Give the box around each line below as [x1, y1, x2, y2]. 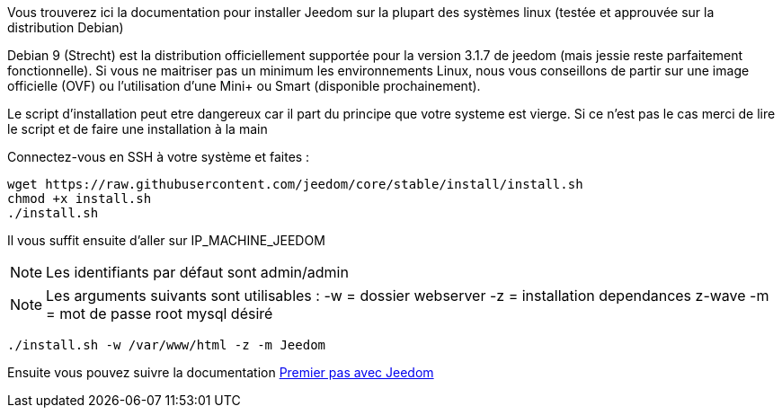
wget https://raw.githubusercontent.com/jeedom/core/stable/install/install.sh [7, 177, 583, 191]
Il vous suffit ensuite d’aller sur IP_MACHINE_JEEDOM [7, 233, 325, 248]
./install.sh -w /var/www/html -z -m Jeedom [7, 338, 326, 352]
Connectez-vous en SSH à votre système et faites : [7, 149, 310, 164]
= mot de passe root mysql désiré [46, 305, 273, 322]
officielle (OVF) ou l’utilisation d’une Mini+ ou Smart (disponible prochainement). [7, 78, 481, 93]
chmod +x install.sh [7, 191, 152, 206]
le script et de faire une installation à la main [7, 121, 268, 137]
